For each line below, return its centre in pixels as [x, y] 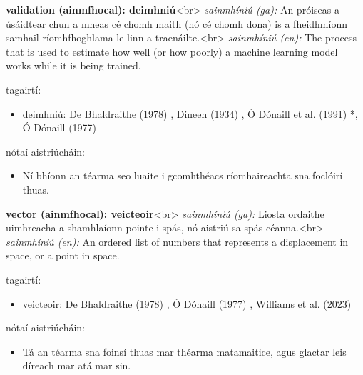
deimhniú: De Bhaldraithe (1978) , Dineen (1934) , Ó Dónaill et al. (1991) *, [190, 113]
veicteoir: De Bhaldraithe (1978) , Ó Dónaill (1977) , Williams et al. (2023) [187, 303]
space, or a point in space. [63, 255]
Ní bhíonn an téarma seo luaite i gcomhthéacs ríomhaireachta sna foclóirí [183, 175]
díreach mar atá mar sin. [77, 365]
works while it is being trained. [73, 65]
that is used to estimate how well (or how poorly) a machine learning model [172, 51]
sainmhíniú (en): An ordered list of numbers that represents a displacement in [177, 241]
